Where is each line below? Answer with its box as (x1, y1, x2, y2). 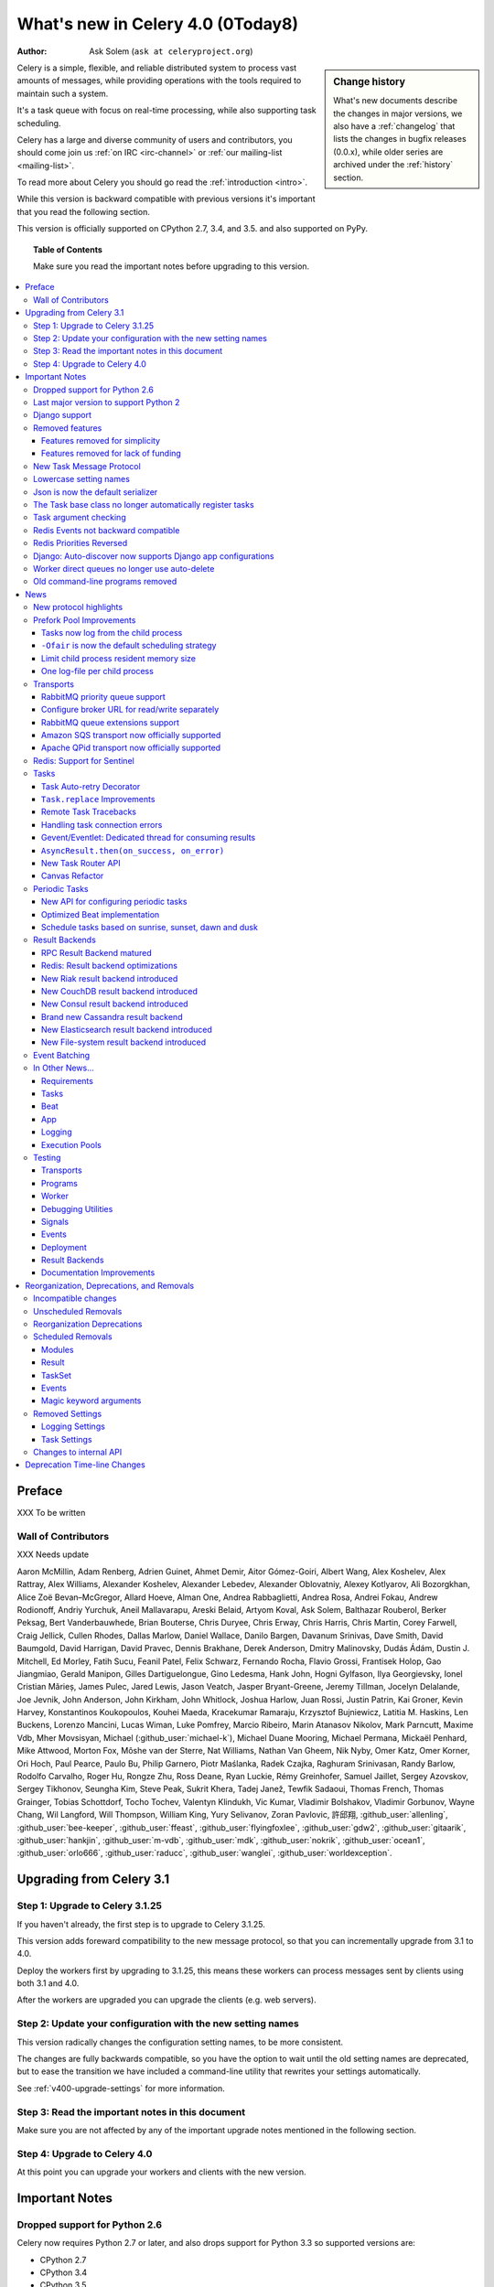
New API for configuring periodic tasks (41, 897, 188, 907)
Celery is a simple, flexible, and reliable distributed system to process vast (16, 62, 297, 73)
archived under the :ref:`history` (333, 159, 454, 170)
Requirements (41, 1075, 93, 1086)
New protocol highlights (33, 602, 123, 613)
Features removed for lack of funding (41, 448, 182, 459)
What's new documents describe (333, 95, 457, 106)
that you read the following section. (16, 206, 151, 217)
